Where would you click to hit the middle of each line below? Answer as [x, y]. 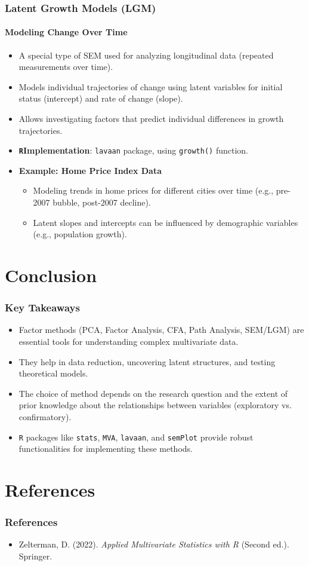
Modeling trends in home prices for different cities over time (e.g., [153, 190]
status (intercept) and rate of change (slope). [101, 98]
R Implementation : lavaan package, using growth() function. [133, 150]
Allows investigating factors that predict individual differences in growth [151, 119]
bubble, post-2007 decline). [102, 202]
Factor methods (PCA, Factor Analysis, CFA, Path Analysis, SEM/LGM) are [161, 330]
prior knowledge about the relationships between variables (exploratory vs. [155, 405]
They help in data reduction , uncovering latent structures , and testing [147, 361]
